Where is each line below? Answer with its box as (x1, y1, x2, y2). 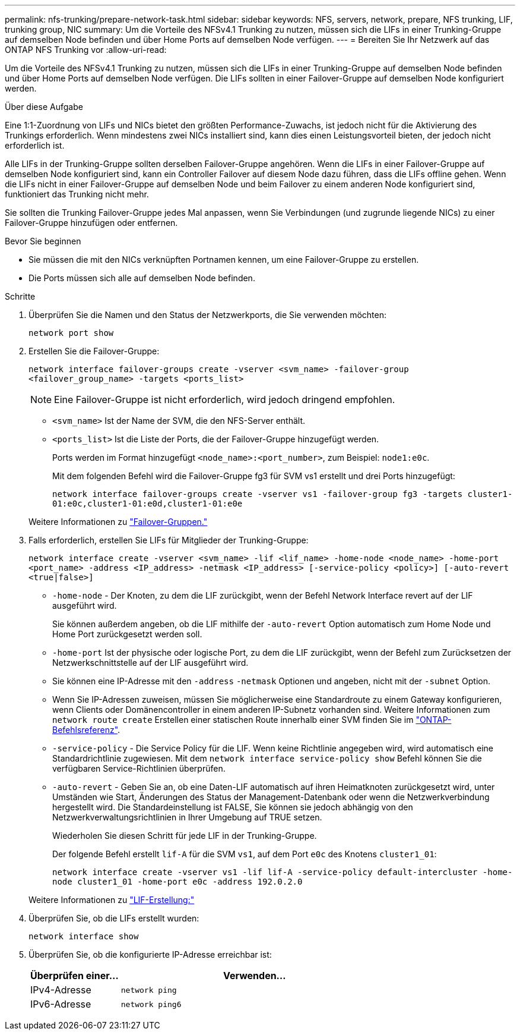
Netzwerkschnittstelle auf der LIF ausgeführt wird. (52, 658, 249, 668)
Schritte (5, 291, 36, 301)
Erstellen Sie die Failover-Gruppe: (28, 346, 160, 356)
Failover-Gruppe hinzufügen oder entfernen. (5, 218, 178, 228)
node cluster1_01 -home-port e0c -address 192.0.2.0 (52, 877, 303, 886)
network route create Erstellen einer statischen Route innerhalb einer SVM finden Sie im (52, 715, 414, 725)
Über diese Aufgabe (5, 102, 83, 112)
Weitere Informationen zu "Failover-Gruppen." (28, 517, 208, 527)
